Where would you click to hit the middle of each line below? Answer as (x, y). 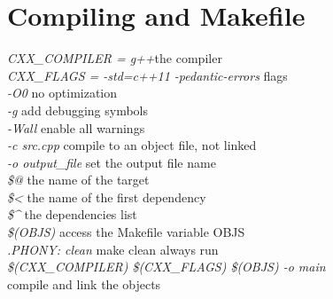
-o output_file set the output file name (112, 162)
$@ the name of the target (78, 180)
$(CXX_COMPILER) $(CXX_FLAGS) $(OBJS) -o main (166, 267)
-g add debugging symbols (78, 110)
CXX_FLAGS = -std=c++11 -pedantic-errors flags (147, 75)
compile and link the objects (84, 283)
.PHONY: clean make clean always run (113, 249)
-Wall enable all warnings (76, 127)
